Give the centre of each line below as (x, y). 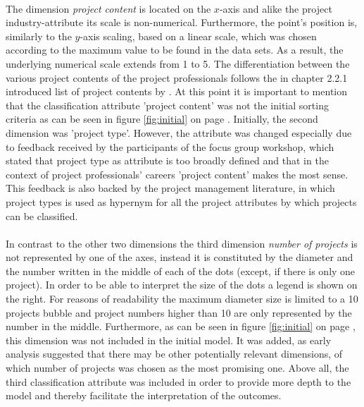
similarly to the (39, 36)
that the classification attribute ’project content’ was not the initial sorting (167, 105)
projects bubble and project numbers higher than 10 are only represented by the (179, 312)
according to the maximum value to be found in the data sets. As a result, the (175, 50)
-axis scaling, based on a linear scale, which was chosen (198, 36)
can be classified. (42, 215)
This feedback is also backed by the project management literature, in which (170, 188)
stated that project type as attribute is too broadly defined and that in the (167, 160)
